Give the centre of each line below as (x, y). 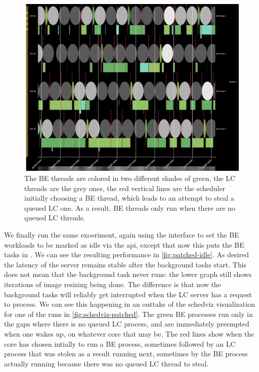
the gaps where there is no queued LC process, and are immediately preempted (127, 324)
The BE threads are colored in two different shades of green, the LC (130, 178)
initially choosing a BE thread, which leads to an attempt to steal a (129, 198)
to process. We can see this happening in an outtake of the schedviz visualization (129, 304)
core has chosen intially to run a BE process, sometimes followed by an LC (120, 343)
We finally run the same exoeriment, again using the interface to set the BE (122, 234)
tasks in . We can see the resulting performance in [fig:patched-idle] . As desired (127, 254)
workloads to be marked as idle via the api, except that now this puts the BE (124, 244)
